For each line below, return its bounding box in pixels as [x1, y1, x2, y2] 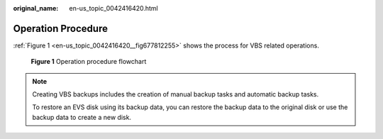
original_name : [13, 4, 59, 12]
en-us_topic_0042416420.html [69, 4, 159, 12]
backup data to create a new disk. [32, 113, 131, 121]
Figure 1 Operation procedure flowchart [30, 57, 147, 66]
